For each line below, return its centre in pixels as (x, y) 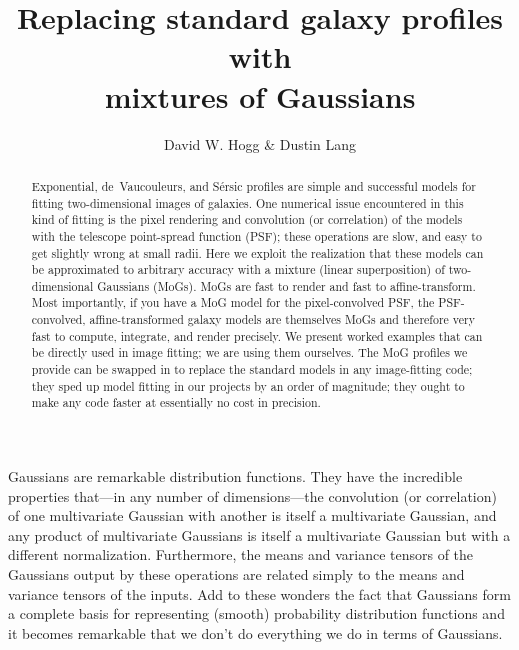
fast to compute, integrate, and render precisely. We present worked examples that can (257, 335)
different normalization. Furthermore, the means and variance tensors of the (241, 554)
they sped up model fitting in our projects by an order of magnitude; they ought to (248, 385)
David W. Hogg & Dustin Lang (259, 143)
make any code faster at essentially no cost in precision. (176, 402)
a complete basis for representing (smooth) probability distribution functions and (256, 613)
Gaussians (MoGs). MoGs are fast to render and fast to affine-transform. (286, 285)
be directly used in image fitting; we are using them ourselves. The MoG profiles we (249, 352)
